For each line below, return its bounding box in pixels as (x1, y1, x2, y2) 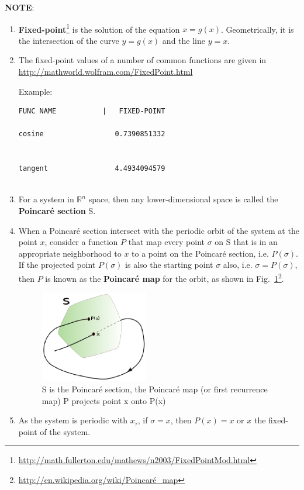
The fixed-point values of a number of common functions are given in (18, 54, 267, 66)
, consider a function (44, 236, 118, 248)
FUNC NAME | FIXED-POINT (18, 107, 165, 116)
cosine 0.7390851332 (18, 130, 165, 139)
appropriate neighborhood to (18, 247, 122, 259)
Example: (18, 85, 53, 97)
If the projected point (18, 258, 96, 271)
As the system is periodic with (18, 414, 128, 426)
